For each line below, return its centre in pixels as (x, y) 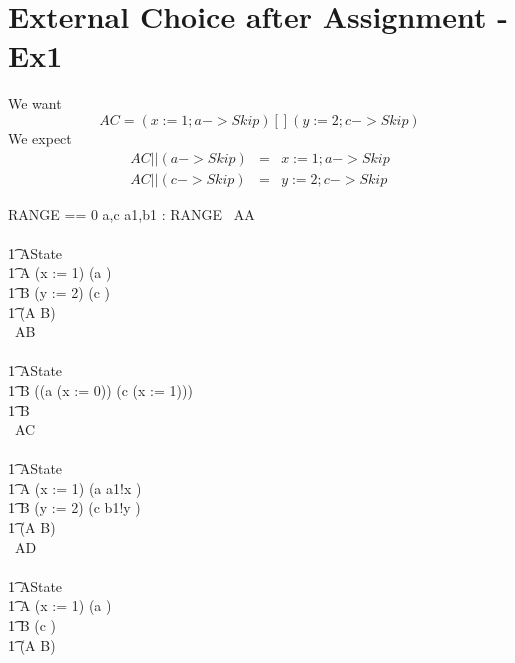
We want (35, 103)
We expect (40, 137)
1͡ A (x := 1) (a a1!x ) (75, 487)
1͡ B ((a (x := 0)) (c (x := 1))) (100, 389)
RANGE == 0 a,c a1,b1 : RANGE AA (131, 213)
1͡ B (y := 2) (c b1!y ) (74, 507)
